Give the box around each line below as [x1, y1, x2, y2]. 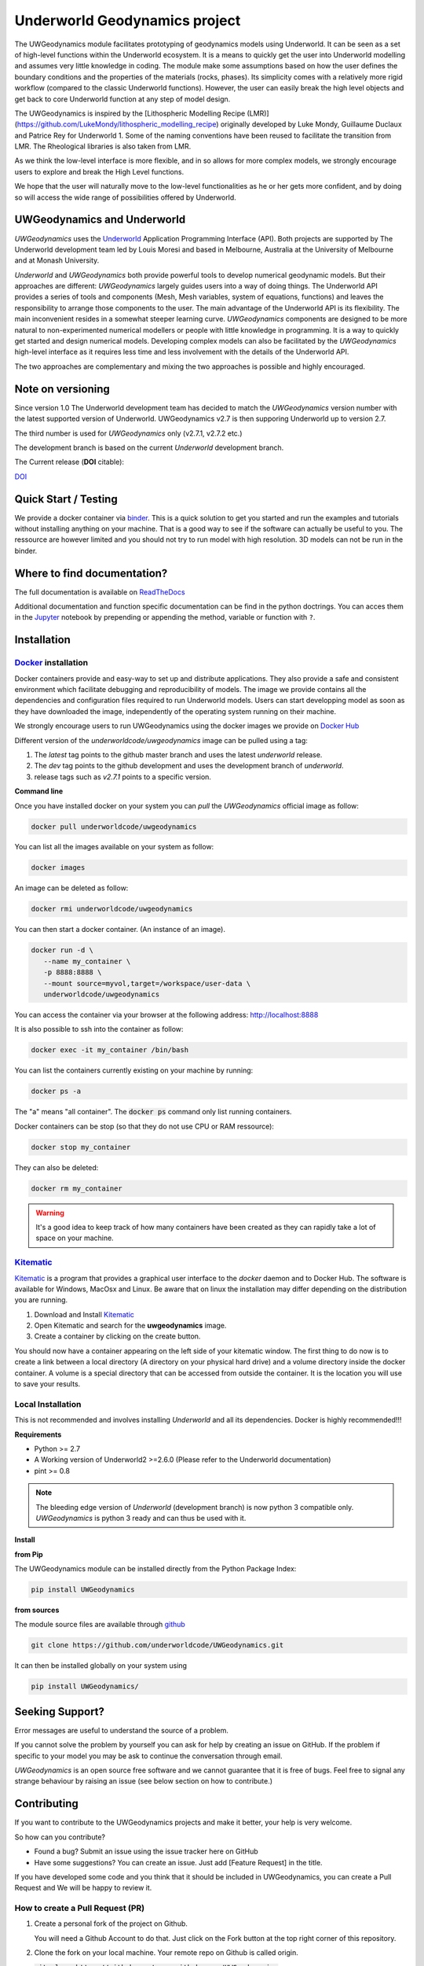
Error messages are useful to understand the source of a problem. [14, 1725, 229, 1735]
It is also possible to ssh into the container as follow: [14, 1025, 184, 1034]
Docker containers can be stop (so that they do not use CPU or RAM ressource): [14, 1121, 275, 1131]
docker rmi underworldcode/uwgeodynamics [31, 904, 193, 914]
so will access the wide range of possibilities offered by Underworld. [14, 193, 237, 202]
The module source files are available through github [14, 1620, 186, 1629]
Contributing [14, 1797, 79, 1810]
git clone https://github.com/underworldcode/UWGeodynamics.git [31, 1640, 284, 1650]
